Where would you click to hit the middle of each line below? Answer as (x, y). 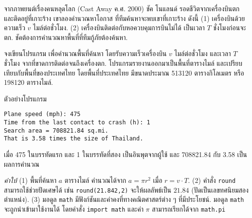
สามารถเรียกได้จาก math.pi (189, 209)
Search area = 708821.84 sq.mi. (56, 130)
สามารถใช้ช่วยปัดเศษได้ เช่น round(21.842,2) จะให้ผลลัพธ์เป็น (88, 189)
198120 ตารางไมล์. (28, 82)
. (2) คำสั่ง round (212, 180)
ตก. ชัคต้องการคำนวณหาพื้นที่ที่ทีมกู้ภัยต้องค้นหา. (66, 37)
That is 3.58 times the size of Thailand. (74, 139)
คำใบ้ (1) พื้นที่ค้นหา (30, 180)
